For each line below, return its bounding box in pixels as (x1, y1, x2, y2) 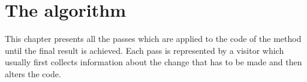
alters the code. (5, 67, 61, 80)
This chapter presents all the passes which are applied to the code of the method (5, 32, 302, 45)
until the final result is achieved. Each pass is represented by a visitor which (5, 44, 284, 56)
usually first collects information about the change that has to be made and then (5, 56, 302, 68)
